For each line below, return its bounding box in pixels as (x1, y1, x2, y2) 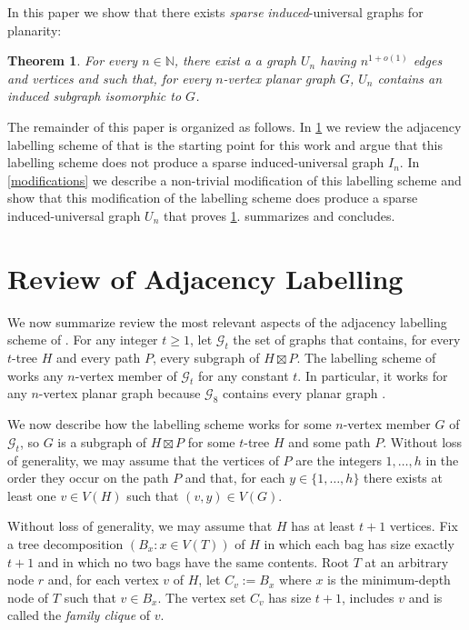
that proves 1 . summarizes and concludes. (163, 205, 395, 225)
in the (425, 450, 459, 469)
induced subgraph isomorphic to (7, 86, 182, 105)
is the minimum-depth (327, 570, 451, 589)
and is (408, 587, 443, 606)
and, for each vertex (47, 570, 159, 589)
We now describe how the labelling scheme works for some (7, 415, 332, 434)
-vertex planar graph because (38, 384, 201, 403)
